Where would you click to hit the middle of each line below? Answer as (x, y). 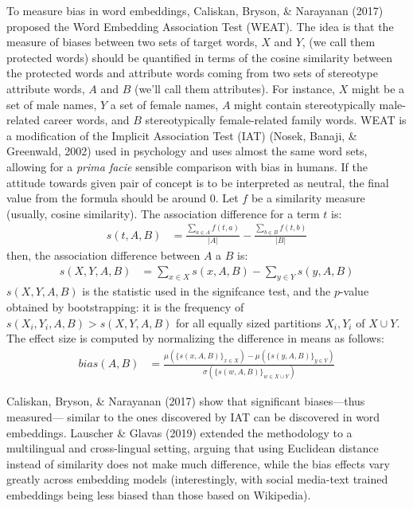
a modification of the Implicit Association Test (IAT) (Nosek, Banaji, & (182, 135)
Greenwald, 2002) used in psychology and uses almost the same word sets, (187, 151)
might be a (378, 88)
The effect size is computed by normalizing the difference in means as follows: (195, 338)
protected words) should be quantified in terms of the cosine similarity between (200, 57)
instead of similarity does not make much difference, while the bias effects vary (198, 463)
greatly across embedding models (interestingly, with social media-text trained (197, 479)
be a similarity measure (308, 198)
